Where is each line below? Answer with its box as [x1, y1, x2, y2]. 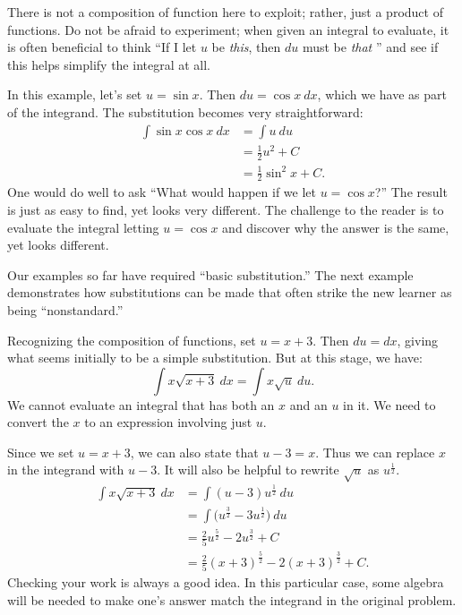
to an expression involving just [84, 413, 252, 431]
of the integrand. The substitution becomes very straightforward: [7, 102, 364, 121]
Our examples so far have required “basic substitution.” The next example [7, 265, 414, 284]
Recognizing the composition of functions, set [7, 330, 256, 349]
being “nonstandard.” [7, 300, 124, 319]
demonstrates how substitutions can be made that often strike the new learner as [7, 283, 452, 302]
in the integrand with [7, 460, 124, 479]
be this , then [211, 38, 281, 56]
